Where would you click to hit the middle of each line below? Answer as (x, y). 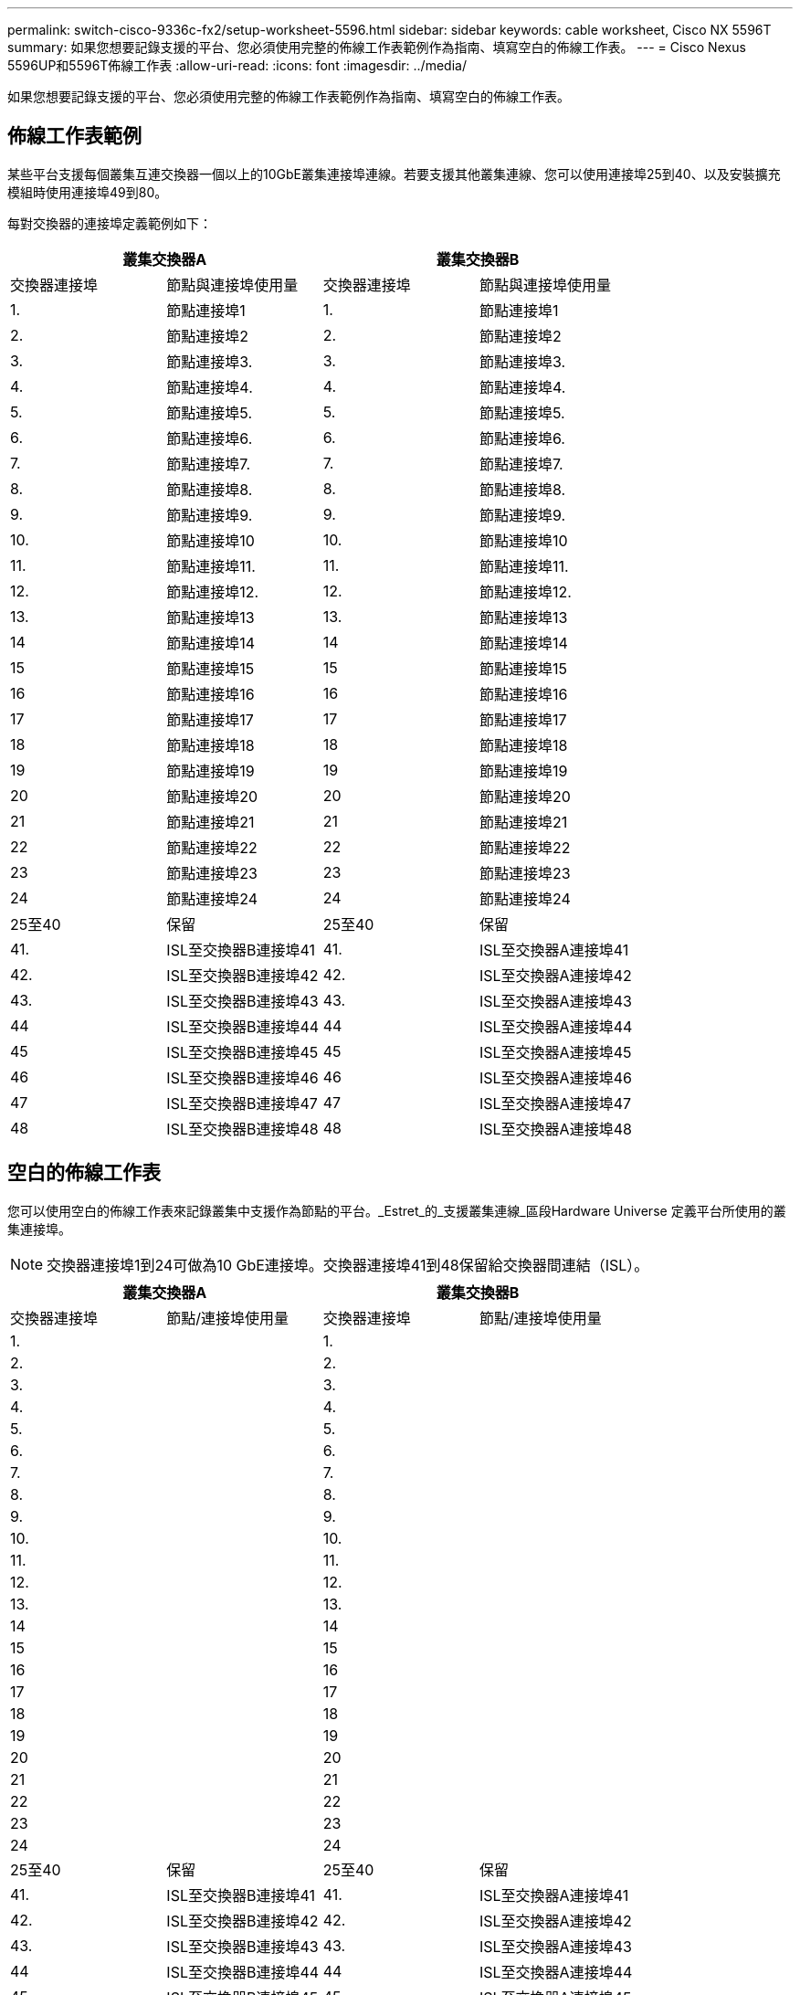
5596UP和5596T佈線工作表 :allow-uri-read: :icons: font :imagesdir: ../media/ (237, 65)
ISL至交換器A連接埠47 (555, 1103)
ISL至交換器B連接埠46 (242, 1077)
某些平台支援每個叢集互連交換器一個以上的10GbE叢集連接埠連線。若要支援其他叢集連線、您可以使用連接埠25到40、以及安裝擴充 (394, 174)
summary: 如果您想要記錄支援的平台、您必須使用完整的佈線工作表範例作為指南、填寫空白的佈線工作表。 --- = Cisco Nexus (377, 47)
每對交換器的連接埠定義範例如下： (110, 223)
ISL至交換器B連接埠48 (242, 1129)
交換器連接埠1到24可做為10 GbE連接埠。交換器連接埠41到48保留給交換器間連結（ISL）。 (348, 1265)
